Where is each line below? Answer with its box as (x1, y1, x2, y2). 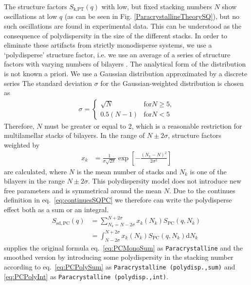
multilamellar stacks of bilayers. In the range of (4, 130, 145, 140)
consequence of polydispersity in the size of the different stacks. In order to (4, 30, 228, 40)
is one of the (190, 166, 227, 176)
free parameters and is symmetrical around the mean (4, 185, 161, 195)
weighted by (4, 140, 40, 150)
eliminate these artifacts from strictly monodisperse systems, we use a (4, 40, 212, 50)
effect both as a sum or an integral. (4, 204, 109, 215)
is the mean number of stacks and (76, 166, 178, 176)
